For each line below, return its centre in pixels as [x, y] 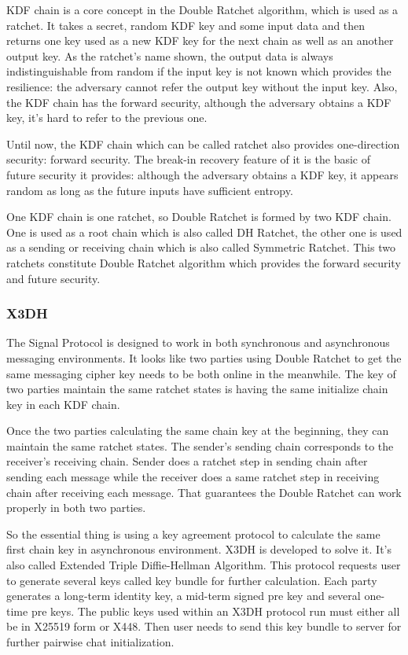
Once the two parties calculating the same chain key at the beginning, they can [198, 431]
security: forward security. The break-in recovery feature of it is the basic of [188, 159]
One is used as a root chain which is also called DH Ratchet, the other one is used [204, 232]
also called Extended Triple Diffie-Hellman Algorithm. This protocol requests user [204, 565]
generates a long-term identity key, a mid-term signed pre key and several [184, 596]
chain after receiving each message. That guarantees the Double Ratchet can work [204, 492]
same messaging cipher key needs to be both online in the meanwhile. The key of [201, 373]
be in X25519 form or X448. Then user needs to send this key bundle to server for [204, 626]
